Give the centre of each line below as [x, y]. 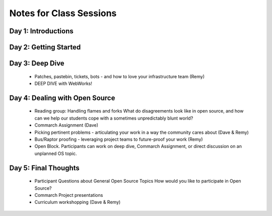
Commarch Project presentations [69, 195]
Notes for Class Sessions [63, 13]
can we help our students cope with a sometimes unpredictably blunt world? [114, 118]
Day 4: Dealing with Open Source [62, 98]
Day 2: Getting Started [45, 47]
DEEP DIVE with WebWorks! [63, 83]
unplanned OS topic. [56, 153]
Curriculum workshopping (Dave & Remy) [78, 202]
